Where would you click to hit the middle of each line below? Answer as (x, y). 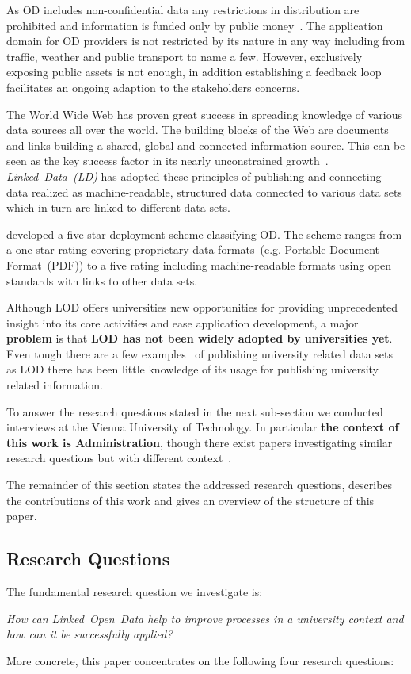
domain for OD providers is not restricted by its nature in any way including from (206, 41)
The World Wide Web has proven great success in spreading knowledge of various (204, 114)
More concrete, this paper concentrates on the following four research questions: (200, 660)
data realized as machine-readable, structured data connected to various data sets (204, 191)
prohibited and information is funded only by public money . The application (195, 25)
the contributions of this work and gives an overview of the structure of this (190, 500)
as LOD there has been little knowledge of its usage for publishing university (192, 369)
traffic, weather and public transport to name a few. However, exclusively (185, 56)
